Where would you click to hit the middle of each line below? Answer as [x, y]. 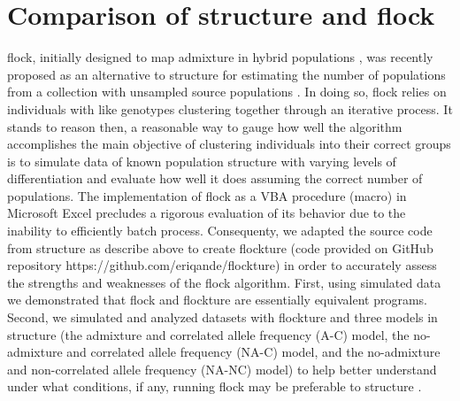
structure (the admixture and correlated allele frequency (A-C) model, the [208, 334]
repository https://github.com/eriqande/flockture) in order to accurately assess [222, 265]
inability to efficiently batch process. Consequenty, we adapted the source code [220, 231]
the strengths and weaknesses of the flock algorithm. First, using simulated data [224, 282]
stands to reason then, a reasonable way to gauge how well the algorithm [205, 126]
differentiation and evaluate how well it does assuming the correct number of [215, 178]
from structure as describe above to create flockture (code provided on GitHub [220, 247]
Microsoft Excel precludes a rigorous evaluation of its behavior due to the [207, 213]
